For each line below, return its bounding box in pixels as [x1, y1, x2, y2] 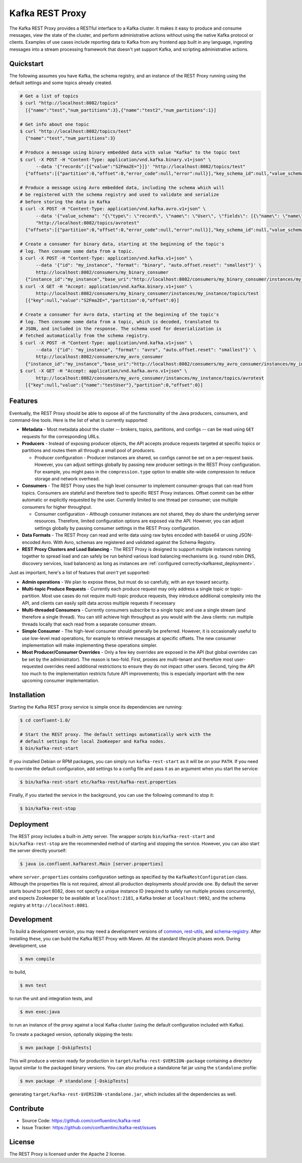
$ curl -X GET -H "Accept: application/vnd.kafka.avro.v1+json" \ [20, 368, 187, 374]
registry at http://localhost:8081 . [9, 902, 89, 908]
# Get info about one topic [20, 121, 89, 127]
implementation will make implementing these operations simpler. [22, 642, 158, 648]
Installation [9, 691, 45, 699]
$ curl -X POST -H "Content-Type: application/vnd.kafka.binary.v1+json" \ [20, 157, 211, 162]
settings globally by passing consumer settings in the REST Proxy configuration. [34, 525, 201, 531]
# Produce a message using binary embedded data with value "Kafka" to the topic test [20, 150, 241, 156]
